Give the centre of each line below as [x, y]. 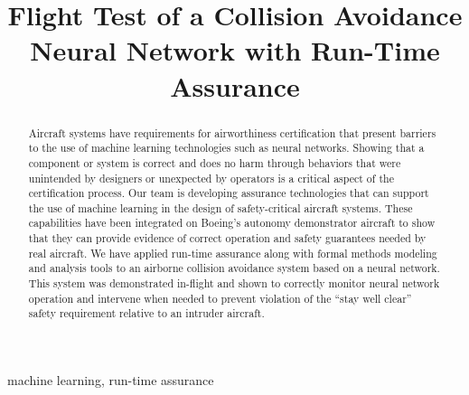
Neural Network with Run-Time [235, 50]
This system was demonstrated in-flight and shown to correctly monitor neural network [234, 283]
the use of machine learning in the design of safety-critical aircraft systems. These [220, 207]
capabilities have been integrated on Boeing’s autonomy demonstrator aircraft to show [232, 223]
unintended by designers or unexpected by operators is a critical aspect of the [211, 178]
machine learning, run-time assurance [111, 380]
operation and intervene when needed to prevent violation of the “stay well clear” [220, 298]
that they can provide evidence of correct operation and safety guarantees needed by [227, 238]
